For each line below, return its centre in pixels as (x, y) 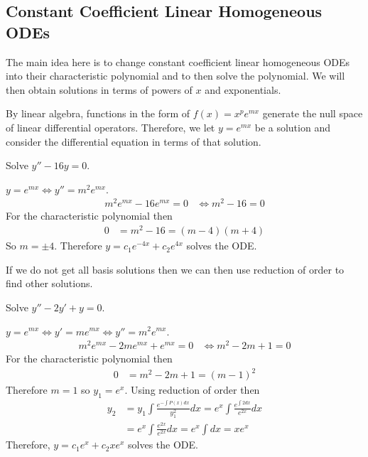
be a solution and (292, 127)
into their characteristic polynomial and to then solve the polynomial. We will (175, 76)
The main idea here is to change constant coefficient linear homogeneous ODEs (178, 61)
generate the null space (313, 113)
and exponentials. (243, 89)
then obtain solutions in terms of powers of (99, 89)
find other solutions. (49, 283)
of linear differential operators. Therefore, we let (110, 127)
